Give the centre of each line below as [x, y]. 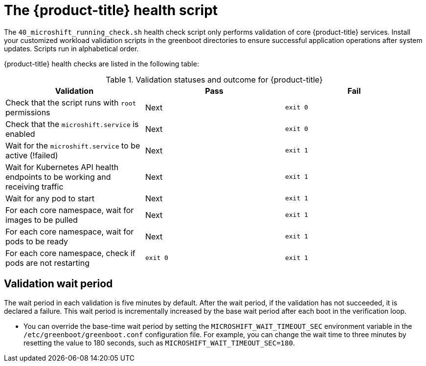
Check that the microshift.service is [72, 124]
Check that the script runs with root [71, 102]
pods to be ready [37, 241]
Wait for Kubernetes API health [62, 167]
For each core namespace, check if [70, 253]
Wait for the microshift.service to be [73, 145]
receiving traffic [34, 186]
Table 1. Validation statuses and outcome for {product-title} [214, 79]
